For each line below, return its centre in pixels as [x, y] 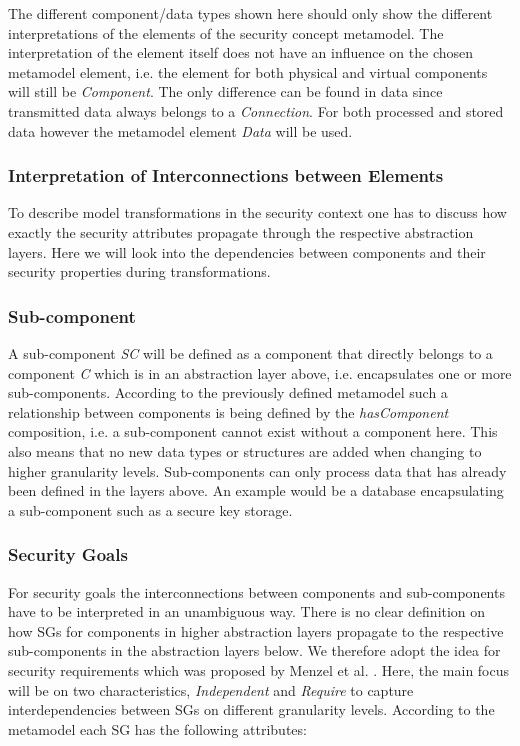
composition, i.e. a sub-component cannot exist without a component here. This [253, 431]
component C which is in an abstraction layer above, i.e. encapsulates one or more [260, 372]
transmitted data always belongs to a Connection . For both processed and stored [256, 110]
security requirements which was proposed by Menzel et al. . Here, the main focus [259, 669]
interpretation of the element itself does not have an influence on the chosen [241, 52]
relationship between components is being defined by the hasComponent [228, 411]
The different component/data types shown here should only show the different [250, 13]
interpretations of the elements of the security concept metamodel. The [226, 32]
